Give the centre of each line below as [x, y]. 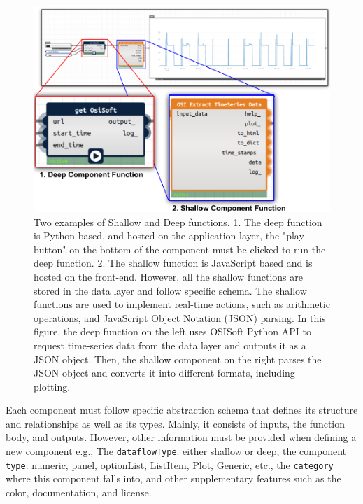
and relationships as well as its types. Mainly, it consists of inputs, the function [176, 423]
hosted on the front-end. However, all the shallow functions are [168, 276]
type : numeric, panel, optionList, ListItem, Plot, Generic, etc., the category [170, 464]
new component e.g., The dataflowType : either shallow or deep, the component [176, 451]
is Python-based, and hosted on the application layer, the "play [169, 236]
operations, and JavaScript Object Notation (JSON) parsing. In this [180, 317]
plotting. [52, 386]
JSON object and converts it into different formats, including [164, 373]
